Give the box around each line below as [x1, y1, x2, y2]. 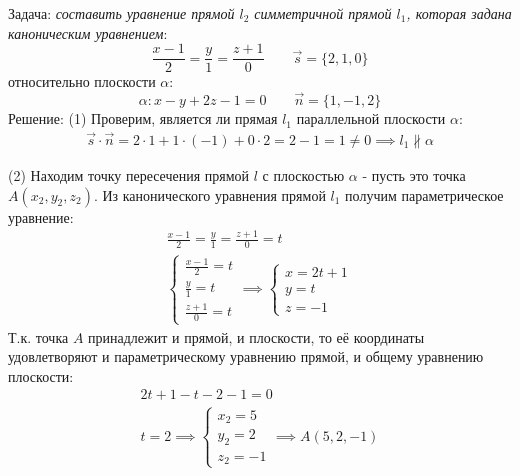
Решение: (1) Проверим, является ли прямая [8, 108, 278, 129]
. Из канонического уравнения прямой [93, 184, 326, 205]
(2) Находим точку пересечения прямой [8, 164, 250, 185]
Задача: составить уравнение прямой [8, 3, 235, 23]
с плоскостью [262, 164, 345, 185]
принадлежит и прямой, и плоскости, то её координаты [88, 326, 425, 347]
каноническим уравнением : [8, 22, 168, 43]
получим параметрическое [345, 184, 504, 205]
